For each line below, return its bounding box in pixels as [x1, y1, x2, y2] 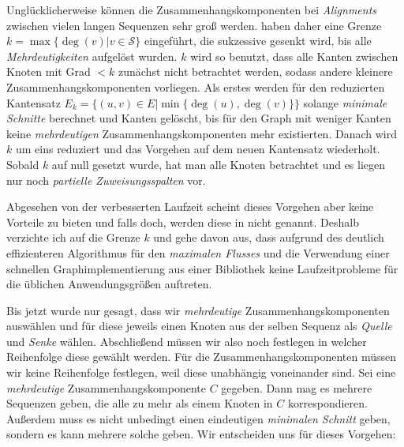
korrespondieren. [288, 395, 368, 411]
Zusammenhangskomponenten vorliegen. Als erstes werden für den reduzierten [6, 78, 385, 95]
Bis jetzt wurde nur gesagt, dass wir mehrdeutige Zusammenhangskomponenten [6, 302, 390, 318]
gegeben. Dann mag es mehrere [221, 379, 372, 396]
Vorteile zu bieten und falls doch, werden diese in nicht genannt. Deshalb [6, 213, 359, 230]
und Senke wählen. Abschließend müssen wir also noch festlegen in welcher [6, 332, 367, 349]
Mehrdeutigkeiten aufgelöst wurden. [6, 47, 178, 64]
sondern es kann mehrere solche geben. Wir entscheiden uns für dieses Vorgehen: [6, 426, 396, 442]
